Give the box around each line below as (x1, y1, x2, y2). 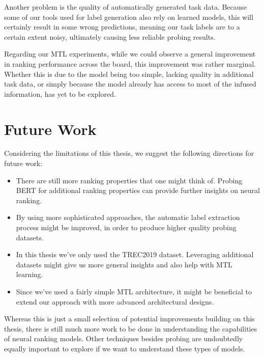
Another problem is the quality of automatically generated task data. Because (4, 2, 247, 12)
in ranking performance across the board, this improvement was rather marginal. (4, 58, 256, 69)
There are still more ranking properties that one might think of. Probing (16, 175, 243, 185)
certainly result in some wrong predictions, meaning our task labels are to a (4, 21, 240, 32)
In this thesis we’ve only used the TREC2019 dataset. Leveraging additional (16, 249, 254, 260)
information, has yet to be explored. (4, 88, 116, 99)
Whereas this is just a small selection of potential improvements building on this (4, 313, 255, 324)
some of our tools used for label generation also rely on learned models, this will (4, 11, 253, 22)
